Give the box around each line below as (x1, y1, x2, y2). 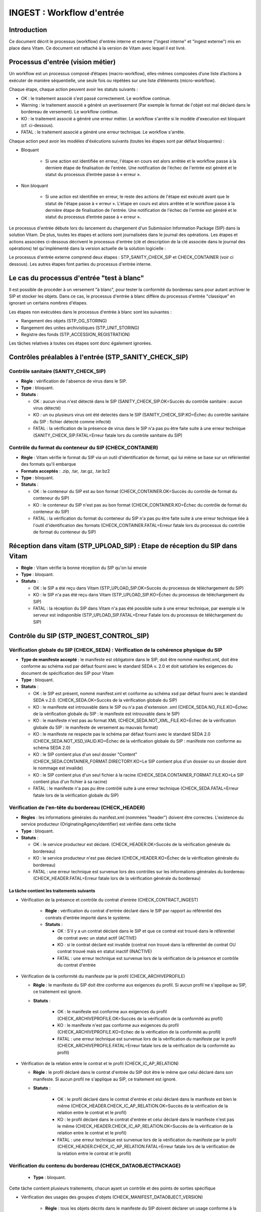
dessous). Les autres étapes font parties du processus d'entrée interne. (9, 261, 152, 267)
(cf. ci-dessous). (21, 123, 54, 128)
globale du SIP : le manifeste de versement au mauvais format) (33, 724, 158, 730)
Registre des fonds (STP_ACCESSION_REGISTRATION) (21, 331, 130, 337)
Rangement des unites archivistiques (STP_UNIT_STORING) (21, 325, 140, 331)
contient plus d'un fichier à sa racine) (33, 779, 107, 784)
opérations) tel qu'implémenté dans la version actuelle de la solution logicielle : (9, 245, 166, 251)
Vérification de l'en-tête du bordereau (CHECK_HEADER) (9, 804, 145, 811)
